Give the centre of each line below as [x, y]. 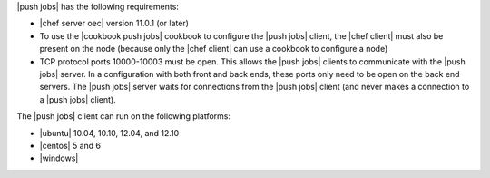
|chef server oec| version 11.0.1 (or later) [114, 24]
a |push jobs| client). [78, 99]
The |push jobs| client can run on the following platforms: [124, 116]
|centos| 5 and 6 [70, 145]
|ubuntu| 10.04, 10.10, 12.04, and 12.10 [109, 133]
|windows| [59, 158]
